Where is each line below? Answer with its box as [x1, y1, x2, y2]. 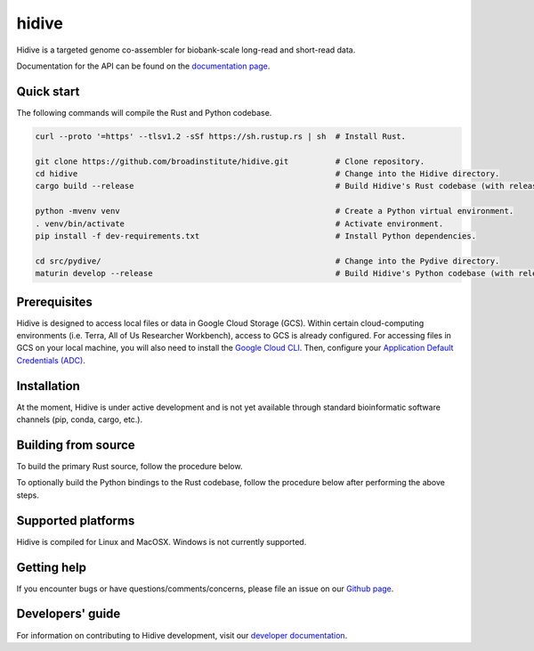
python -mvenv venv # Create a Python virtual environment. [35, 206, 514, 216]
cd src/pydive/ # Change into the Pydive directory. [35, 256, 500, 266]
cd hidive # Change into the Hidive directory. [35, 169, 500, 178]
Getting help [16, 559, 86, 574]
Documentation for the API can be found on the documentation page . [16, 61, 271, 71]
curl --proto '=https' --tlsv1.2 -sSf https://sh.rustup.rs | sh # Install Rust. [35, 131, 407, 142]
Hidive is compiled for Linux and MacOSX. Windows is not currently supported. [16, 536, 307, 547]
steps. [16, 490, 39, 500]
